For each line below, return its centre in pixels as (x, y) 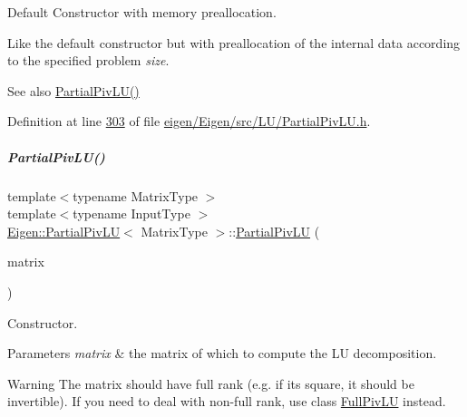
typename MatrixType (136, 195)
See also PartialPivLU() (73, 90)
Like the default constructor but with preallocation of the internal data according (234, 42)
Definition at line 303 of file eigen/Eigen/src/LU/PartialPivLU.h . (189, 121)
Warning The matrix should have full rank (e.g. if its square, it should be (211, 383)
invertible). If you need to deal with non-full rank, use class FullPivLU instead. (227, 401)
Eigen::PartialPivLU (64, 231)
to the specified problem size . (88, 60)
